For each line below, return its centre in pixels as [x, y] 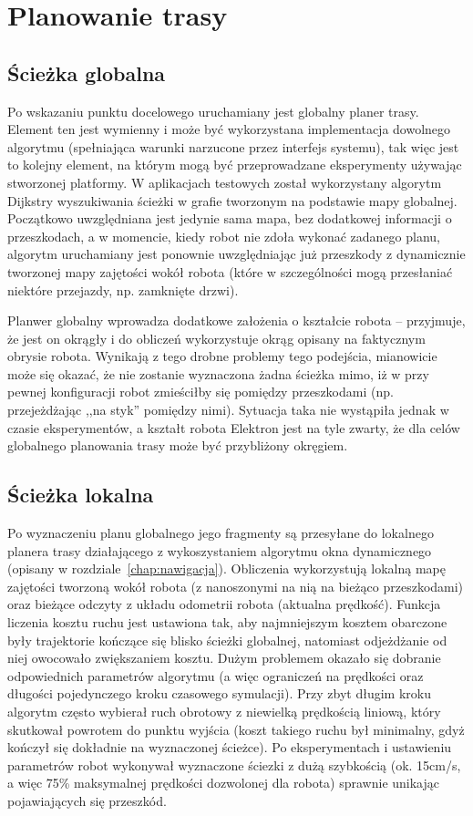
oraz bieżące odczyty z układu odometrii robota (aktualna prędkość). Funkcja [224, 604]
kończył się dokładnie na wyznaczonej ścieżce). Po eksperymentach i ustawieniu [230, 747]
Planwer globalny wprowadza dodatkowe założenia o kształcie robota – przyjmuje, [236, 320]
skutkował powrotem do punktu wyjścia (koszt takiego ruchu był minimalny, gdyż [236, 729]
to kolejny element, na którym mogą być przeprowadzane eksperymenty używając [235, 165]
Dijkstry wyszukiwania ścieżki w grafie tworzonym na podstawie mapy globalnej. [232, 200]
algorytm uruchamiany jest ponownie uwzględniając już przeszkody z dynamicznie [236, 254]
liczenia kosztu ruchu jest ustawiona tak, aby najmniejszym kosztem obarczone [227, 622]
